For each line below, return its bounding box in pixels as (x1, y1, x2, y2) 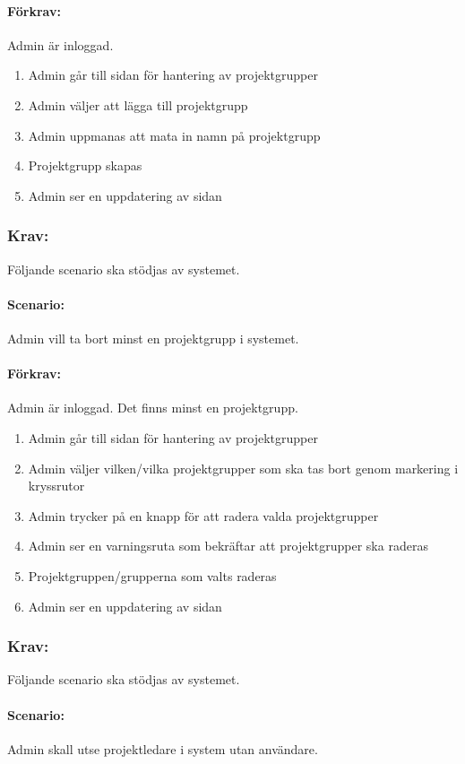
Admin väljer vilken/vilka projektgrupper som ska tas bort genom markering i (28, 458, 459, 477)
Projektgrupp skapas (28, 156, 142, 175)
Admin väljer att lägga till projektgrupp (28, 95, 248, 114)
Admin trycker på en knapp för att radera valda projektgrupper (28, 506, 379, 525)
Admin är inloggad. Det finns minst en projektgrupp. (7, 398, 298, 417)
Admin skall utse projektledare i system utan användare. (7, 739, 318, 758)
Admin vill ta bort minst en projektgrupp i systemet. (7, 328, 299, 347)
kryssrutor (28, 476, 85, 495)
